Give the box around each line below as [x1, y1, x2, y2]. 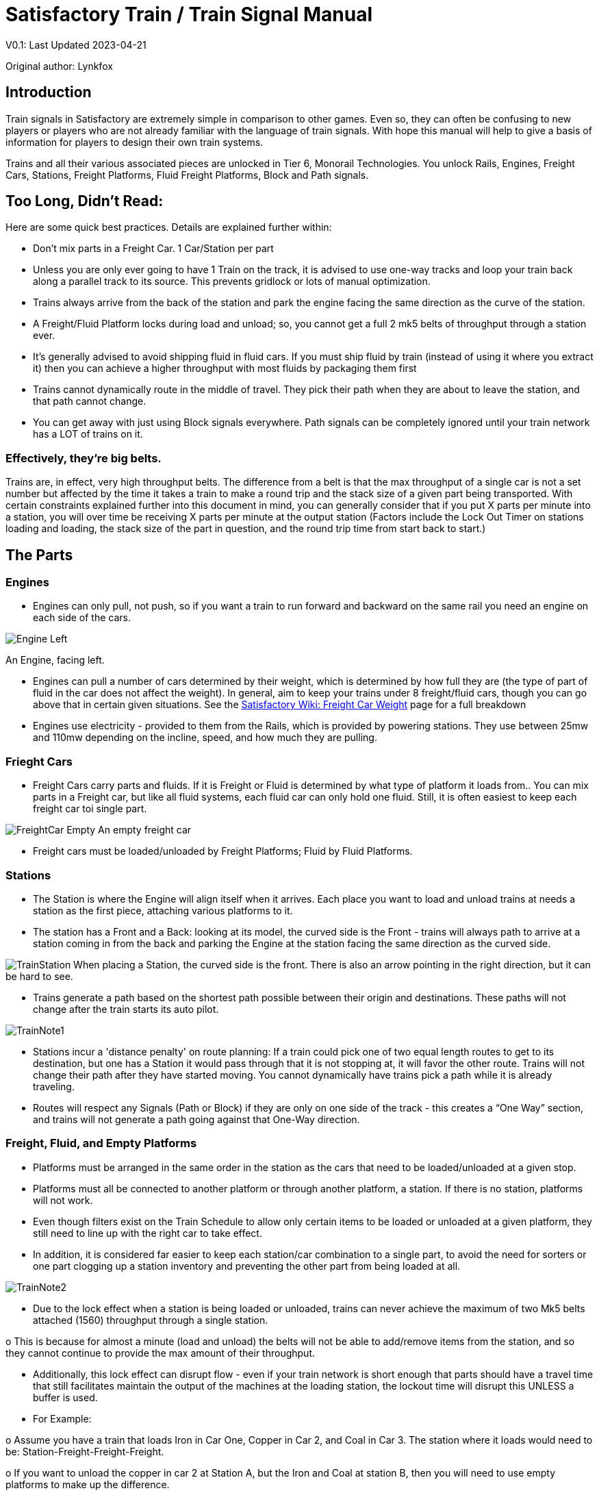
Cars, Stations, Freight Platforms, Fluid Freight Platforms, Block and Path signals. [5, 168, 369, 181]
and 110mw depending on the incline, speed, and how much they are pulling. [33, 731, 377, 744]
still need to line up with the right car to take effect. [33, 1227, 262, 1239]
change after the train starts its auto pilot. [33, 1003, 219, 1015]
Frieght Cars [5, 754, 73, 768]
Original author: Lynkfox [5, 60, 113, 72]
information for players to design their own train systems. [5, 136, 264, 148]
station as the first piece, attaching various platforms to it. [33, 904, 293, 916]
